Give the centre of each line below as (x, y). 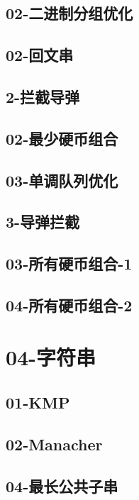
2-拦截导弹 (43, 96)
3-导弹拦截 (43, 222)
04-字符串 (51, 357)
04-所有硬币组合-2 (69, 305)
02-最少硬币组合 (62, 138)
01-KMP (38, 402)
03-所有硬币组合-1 (69, 263)
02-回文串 (40, 55)
